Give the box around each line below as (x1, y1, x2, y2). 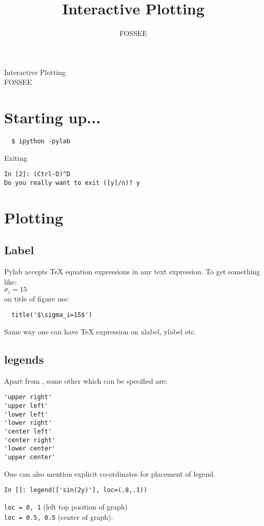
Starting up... (4, 107, 101, 128)
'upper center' (4, 454, 56, 461)
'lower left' (4, 410, 48, 418)
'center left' (4, 428, 52, 436)
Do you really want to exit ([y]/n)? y (4, 179, 140, 186)
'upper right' (4, 393, 52, 401)
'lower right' (4, 419, 52, 427)
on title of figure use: (4, 293, 70, 304)
